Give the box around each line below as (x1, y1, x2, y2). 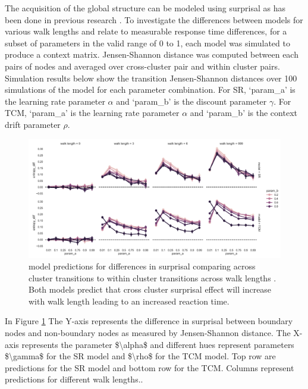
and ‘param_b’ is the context (190, 106, 297, 119)
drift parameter (5, 118, 61, 130)
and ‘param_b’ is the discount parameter (116, 95, 267, 107)
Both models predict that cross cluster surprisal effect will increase (29, 283, 272, 296)
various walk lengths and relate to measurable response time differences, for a (5, 25, 287, 37)
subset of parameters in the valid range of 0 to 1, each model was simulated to (5, 36, 290, 49)
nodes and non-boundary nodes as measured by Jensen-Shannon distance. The (5, 327, 291, 339)
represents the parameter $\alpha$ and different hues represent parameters (21, 338, 294, 350)
